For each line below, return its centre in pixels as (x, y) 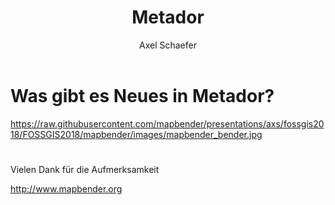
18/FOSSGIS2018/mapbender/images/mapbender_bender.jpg (136, 134)
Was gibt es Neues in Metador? (142, 95)
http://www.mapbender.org (66, 188)
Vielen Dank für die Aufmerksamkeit (85, 169)
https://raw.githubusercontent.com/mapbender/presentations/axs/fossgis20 (167, 123)
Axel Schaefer (168, 45)
